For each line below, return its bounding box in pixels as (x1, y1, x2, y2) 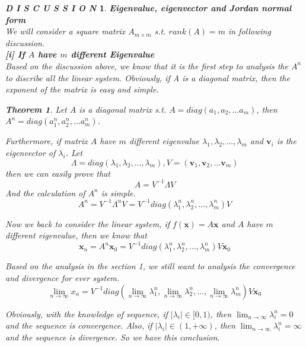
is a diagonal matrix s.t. (79, 103, 167, 115)
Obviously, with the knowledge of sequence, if (5, 307, 168, 320)
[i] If (5, 48, 25, 61)
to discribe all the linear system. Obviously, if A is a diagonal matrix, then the (5, 71, 290, 84)
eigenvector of (5, 146, 56, 158)
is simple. (101, 186, 136, 199)
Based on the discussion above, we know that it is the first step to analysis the (5, 59, 288, 72)
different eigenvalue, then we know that (5, 229, 147, 241)
